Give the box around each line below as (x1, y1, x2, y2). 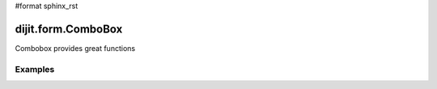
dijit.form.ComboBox (15, 22, 123, 36)
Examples (15, 63, 55, 74)
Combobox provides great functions (15, 43, 136, 53)
